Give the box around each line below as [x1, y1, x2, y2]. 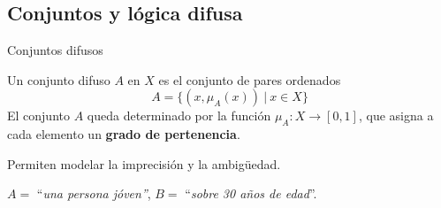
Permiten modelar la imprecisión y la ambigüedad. [7, 154, 281, 173]
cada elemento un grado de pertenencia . [7, 125, 240, 143]
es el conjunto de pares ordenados [158, 70, 341, 89]
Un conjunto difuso [7, 70, 110, 89]
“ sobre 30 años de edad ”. [185, 184, 317, 203]
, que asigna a [358, 106, 434, 125]
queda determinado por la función [87, 106, 271, 125]
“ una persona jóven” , [36, 184, 151, 203]
